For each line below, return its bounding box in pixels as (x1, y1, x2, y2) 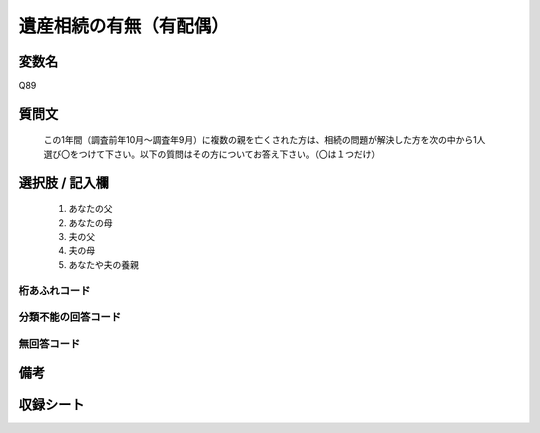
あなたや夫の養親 (68, 258, 139, 270)
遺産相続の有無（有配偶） (18, 15, 230, 37)
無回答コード (18, 336, 81, 350)
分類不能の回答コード (18, 310, 122, 324)
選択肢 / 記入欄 (18, 174, 110, 191)
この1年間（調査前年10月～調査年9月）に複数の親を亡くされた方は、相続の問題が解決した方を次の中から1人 (43, 134, 486, 146)
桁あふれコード (18, 283, 91, 297)
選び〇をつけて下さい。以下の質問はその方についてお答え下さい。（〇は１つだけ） (43, 148, 381, 160)
